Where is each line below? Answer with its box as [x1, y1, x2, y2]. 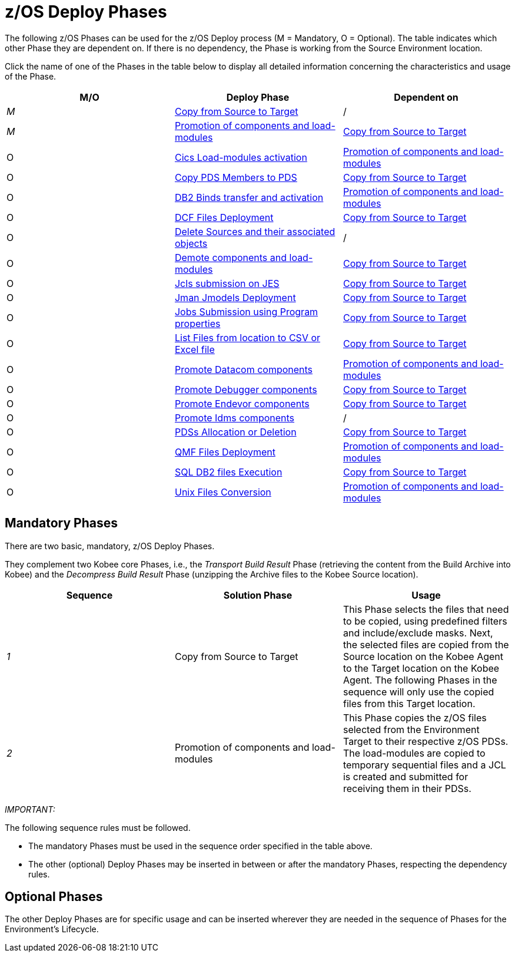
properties [174, 317, 221, 329]
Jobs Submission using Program [174, 305, 318, 318]
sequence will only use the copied [343, 685, 494, 698]
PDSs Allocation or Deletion [174, 425, 297, 438]
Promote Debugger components [174, 383, 317, 395]
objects [174, 237, 208, 249]
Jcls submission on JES [174, 277, 280, 289]
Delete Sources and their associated [174, 225, 335, 237]
